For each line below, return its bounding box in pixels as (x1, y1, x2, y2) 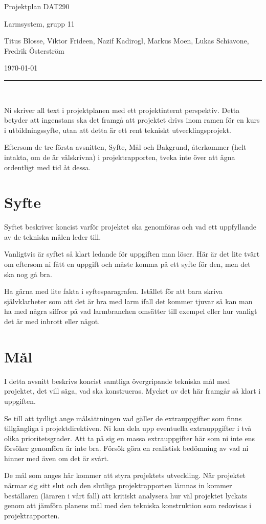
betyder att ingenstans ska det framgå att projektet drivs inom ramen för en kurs (4, 115, 260, 125)
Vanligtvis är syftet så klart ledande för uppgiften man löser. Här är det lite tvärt (4, 248, 260, 259)
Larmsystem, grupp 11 (4, 18, 75, 29)
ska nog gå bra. (4, 268, 52, 279)
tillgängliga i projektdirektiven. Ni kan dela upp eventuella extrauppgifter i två (4, 423, 252, 434)
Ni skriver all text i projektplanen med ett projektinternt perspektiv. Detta (4, 104, 240, 115)
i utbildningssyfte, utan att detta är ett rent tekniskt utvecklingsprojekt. (4, 124, 231, 135)
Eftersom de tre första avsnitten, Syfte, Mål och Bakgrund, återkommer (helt (4, 142, 247, 152)
